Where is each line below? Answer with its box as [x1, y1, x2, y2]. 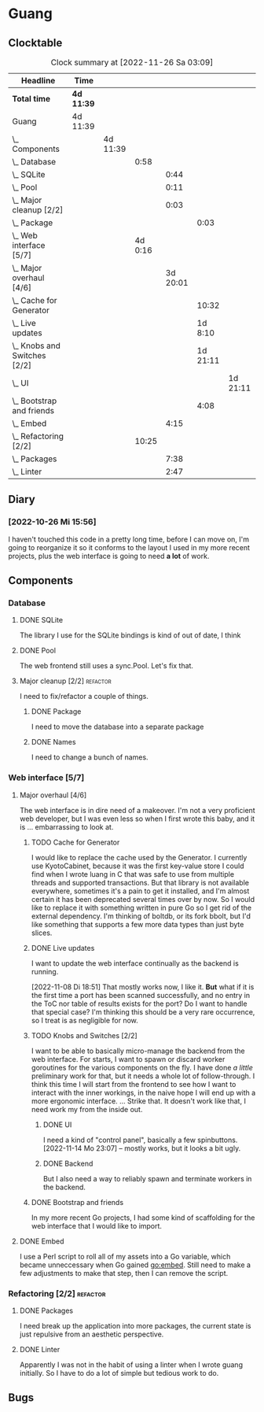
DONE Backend [42, 1159, 93, 1168]
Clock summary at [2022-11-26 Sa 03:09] [50, 57, 214, 68]
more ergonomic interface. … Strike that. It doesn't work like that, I [31, 1096, 246, 1106]
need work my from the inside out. [31, 1104, 143, 1114]
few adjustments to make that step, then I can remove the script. [19, 1268, 229, 1277]
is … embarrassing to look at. [19, 822, 114, 831]
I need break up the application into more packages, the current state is [19, 1321, 251, 1330]
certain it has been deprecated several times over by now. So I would [31, 894, 255, 904]
